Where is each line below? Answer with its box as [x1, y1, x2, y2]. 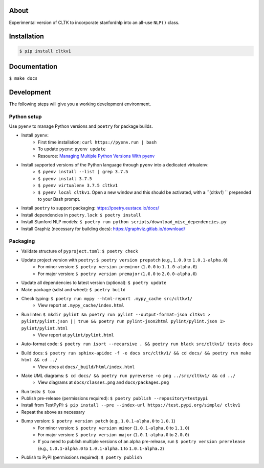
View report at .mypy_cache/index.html [38, 303, 125, 308]
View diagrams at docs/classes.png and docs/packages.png [38, 379, 169, 385]
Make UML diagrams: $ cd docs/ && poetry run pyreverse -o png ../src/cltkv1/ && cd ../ [21, 373, 236, 378]
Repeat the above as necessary [21, 409, 85, 415]
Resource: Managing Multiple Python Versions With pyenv [38, 153, 155, 159]
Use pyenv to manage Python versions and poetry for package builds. [9, 123, 153, 129]
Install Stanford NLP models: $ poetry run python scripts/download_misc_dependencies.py [21, 219, 227, 225]
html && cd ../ [21, 357, 58, 363]
